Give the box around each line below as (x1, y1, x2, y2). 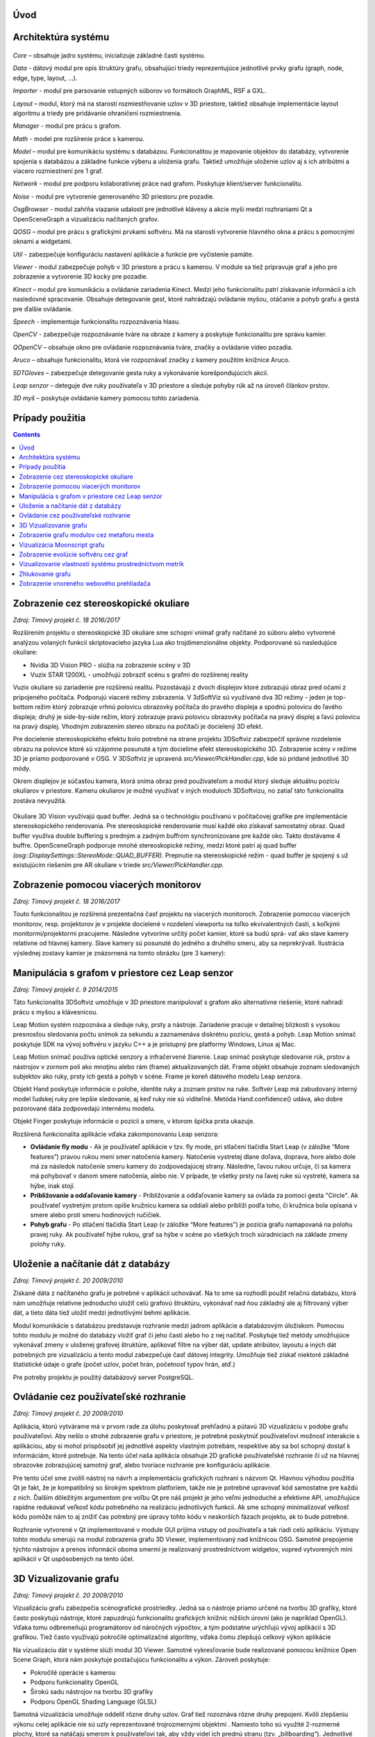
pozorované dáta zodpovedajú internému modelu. (12, 1105, 156, 1113)
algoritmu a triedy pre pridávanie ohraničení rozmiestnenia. (12, 108, 182, 117)
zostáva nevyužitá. (12, 796, 67, 805)
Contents (12, 431, 41, 439)
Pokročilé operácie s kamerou (30, 1668, 116, 1677)
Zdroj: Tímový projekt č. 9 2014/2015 (12, 985, 118, 994)
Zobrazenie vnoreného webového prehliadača (19, 579, 151, 588)
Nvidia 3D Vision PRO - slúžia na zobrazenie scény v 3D (30, 661, 191, 669)
